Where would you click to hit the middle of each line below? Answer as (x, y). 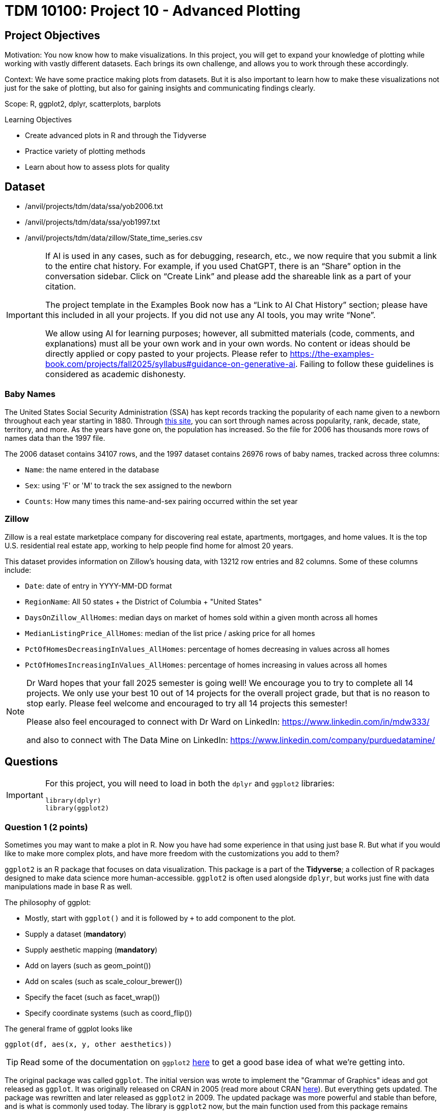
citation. (61, 287)
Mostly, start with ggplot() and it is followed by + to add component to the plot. (160, 918)
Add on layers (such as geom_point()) (88, 966)
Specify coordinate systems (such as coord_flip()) (109, 1013)
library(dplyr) (73, 801)
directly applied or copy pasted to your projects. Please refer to (166, 354)
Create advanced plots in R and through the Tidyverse (116, 136)
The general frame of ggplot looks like (68, 1029)
